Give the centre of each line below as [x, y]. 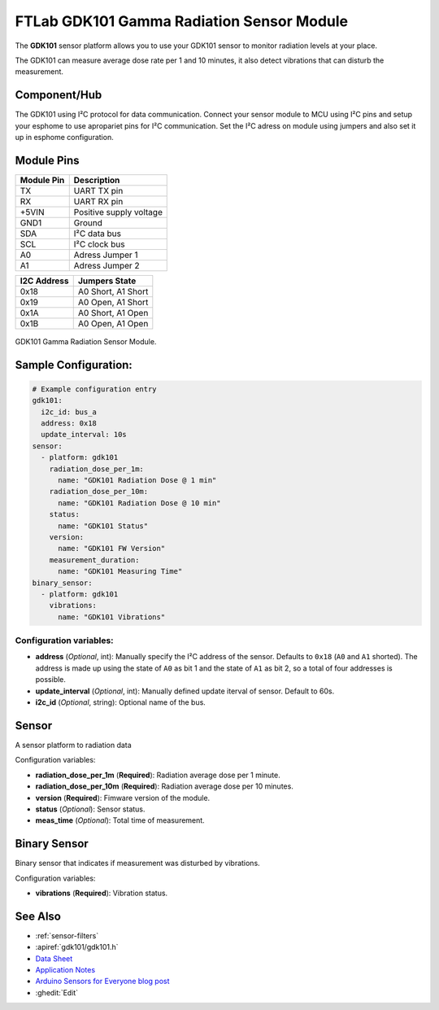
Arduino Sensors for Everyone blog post [102, 982]
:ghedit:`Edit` [57, 992]
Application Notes [65, 970]
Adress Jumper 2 [106, 265]
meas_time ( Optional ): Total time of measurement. [120, 820]
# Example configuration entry [95, 389]
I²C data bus [98, 234]
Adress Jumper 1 [106, 255]
